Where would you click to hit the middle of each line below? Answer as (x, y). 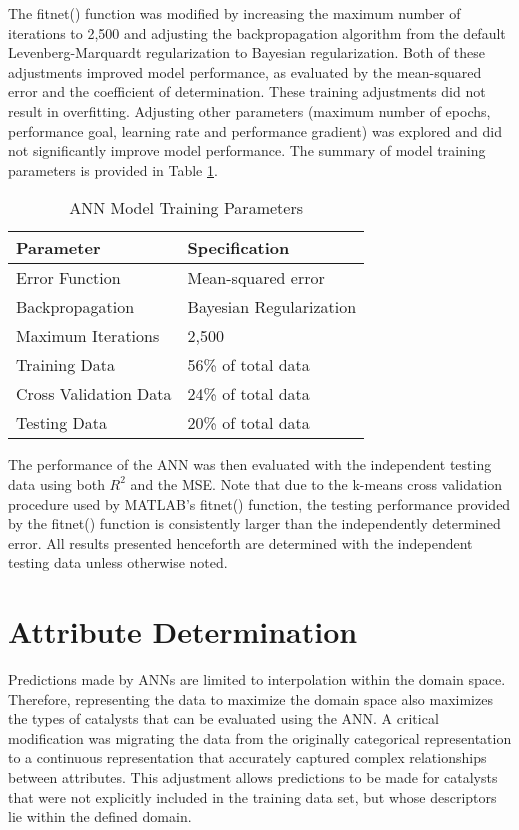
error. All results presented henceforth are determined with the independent (240, 542)
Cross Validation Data (94, 394)
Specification (238, 248)
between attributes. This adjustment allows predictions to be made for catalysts (253, 777)
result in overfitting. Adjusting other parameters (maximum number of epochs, (249, 110)
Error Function (68, 278)
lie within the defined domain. (100, 816)
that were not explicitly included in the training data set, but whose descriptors (252, 796)
